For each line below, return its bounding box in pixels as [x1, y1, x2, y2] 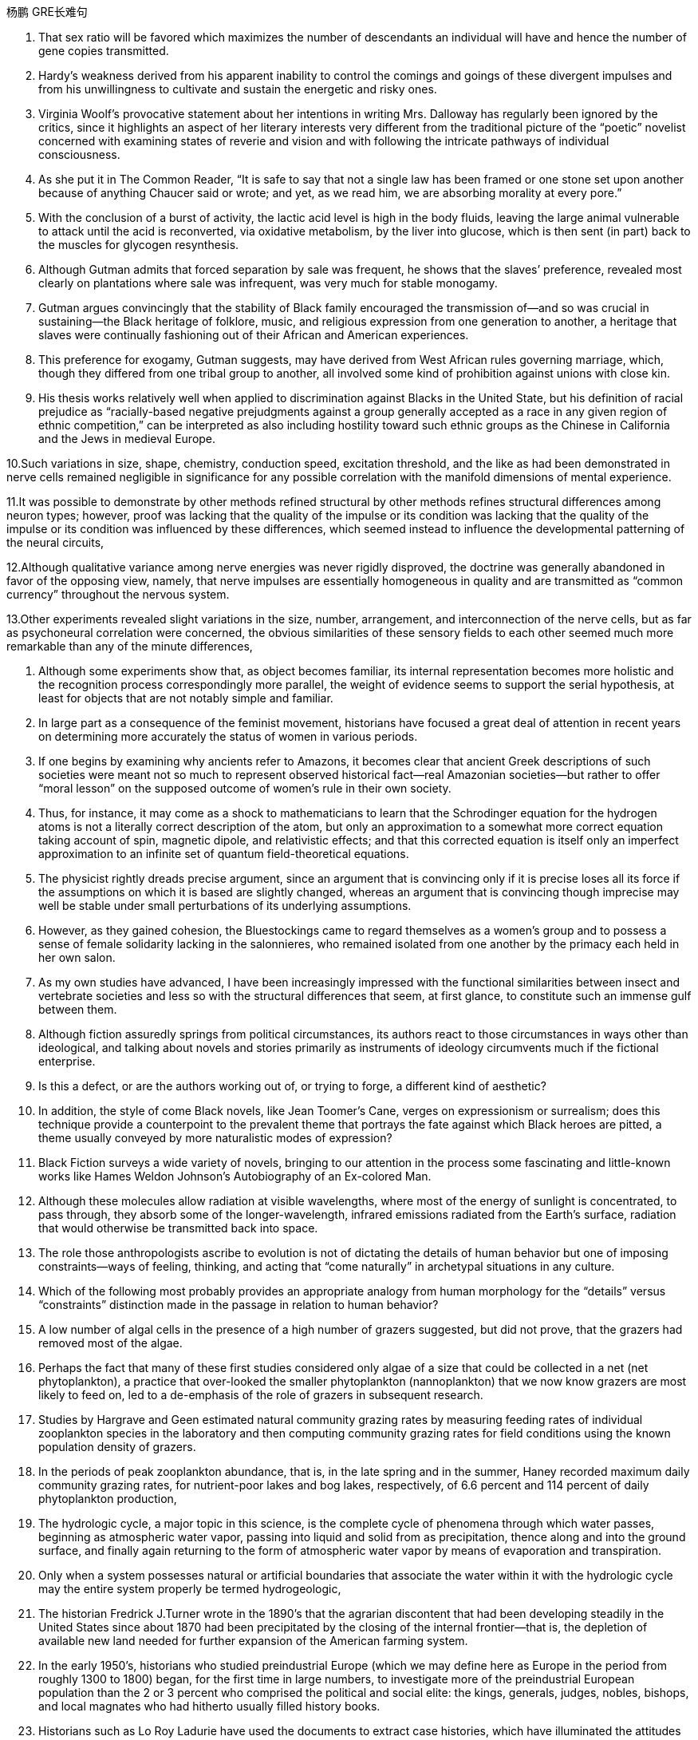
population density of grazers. [38, 1440, 196, 1453]
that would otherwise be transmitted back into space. [38, 1221, 318, 1235]
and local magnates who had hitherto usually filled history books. [38, 1699, 381, 1713]
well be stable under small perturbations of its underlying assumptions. [38, 899, 412, 912]
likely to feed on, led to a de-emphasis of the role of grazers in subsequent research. [38, 1388, 483, 1402]
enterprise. [38, 1054, 96, 1068]
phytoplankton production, [38, 1492, 177, 1505]
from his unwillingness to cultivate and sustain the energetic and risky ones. [38, 82, 437, 96]
